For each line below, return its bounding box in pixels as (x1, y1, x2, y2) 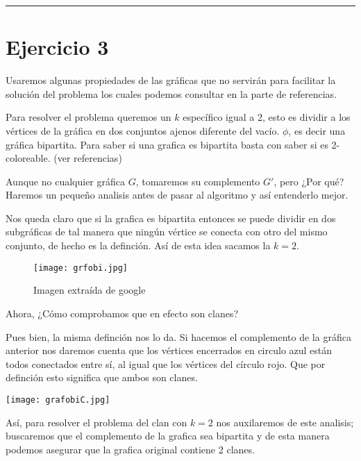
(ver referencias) (53, 151, 122, 165)
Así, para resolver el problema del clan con (6, 414, 187, 429)
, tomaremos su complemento (135, 174, 260, 188)
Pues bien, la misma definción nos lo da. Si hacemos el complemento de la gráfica (6, 329, 351, 344)
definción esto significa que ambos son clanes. (6, 370, 198, 385)
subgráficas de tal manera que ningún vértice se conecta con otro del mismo (6, 224, 328, 239)
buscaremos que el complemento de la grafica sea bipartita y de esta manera (6, 428, 330, 443)
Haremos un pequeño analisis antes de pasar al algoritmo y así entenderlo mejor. (6, 187, 349, 202)
